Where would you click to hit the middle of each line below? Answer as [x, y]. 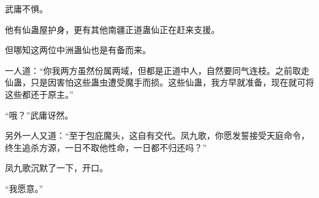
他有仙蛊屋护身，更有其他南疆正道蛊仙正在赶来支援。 [112, 29]
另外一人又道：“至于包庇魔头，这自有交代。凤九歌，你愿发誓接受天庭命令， [157, 135]
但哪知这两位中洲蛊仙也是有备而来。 [78, 50]
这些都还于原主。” [39, 94]
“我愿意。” [24, 188]
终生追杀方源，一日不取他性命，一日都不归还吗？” [106, 147]
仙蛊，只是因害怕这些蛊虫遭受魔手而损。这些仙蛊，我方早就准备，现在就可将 [159, 82]
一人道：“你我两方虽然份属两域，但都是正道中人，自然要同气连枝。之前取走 [157, 70]
